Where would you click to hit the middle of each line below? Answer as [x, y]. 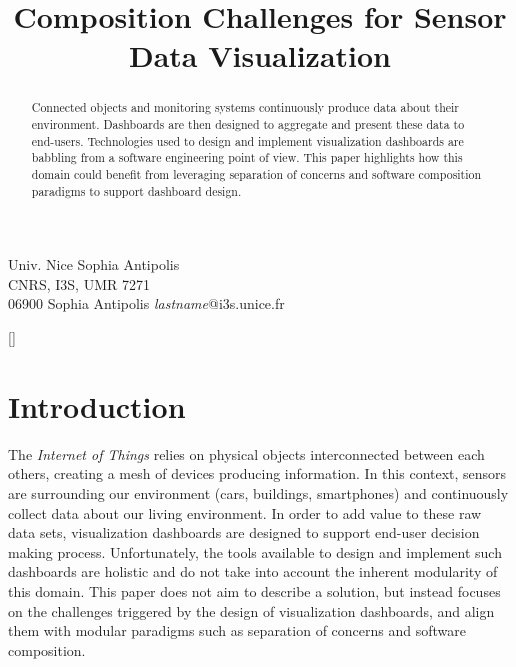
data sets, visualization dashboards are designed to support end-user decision [244, 532]
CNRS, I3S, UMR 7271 [79, 283]
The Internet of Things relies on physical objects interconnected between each [246, 453]
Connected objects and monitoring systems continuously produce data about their [245, 107]
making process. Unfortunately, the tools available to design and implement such [255, 551]
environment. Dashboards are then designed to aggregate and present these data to [248, 124]
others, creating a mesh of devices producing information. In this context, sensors [257, 473]
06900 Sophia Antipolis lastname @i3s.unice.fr [146, 303]
